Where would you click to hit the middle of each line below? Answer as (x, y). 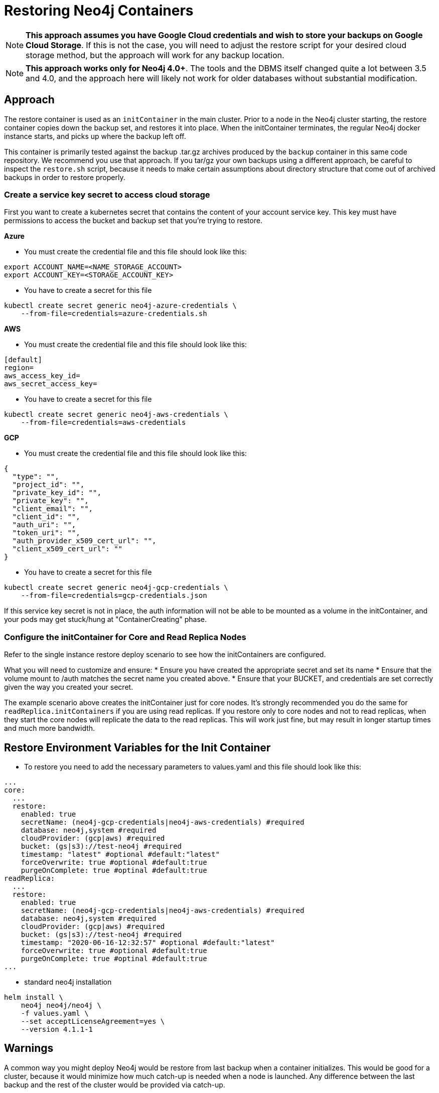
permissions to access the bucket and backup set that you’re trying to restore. (133, 221)
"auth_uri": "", (44, 525)
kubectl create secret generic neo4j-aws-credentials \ (116, 415)
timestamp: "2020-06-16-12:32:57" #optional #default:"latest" (148, 942)
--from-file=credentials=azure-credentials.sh (114, 314)
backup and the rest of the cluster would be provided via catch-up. (115, 1084)
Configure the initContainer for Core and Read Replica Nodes (125, 637)
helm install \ (34, 997)
